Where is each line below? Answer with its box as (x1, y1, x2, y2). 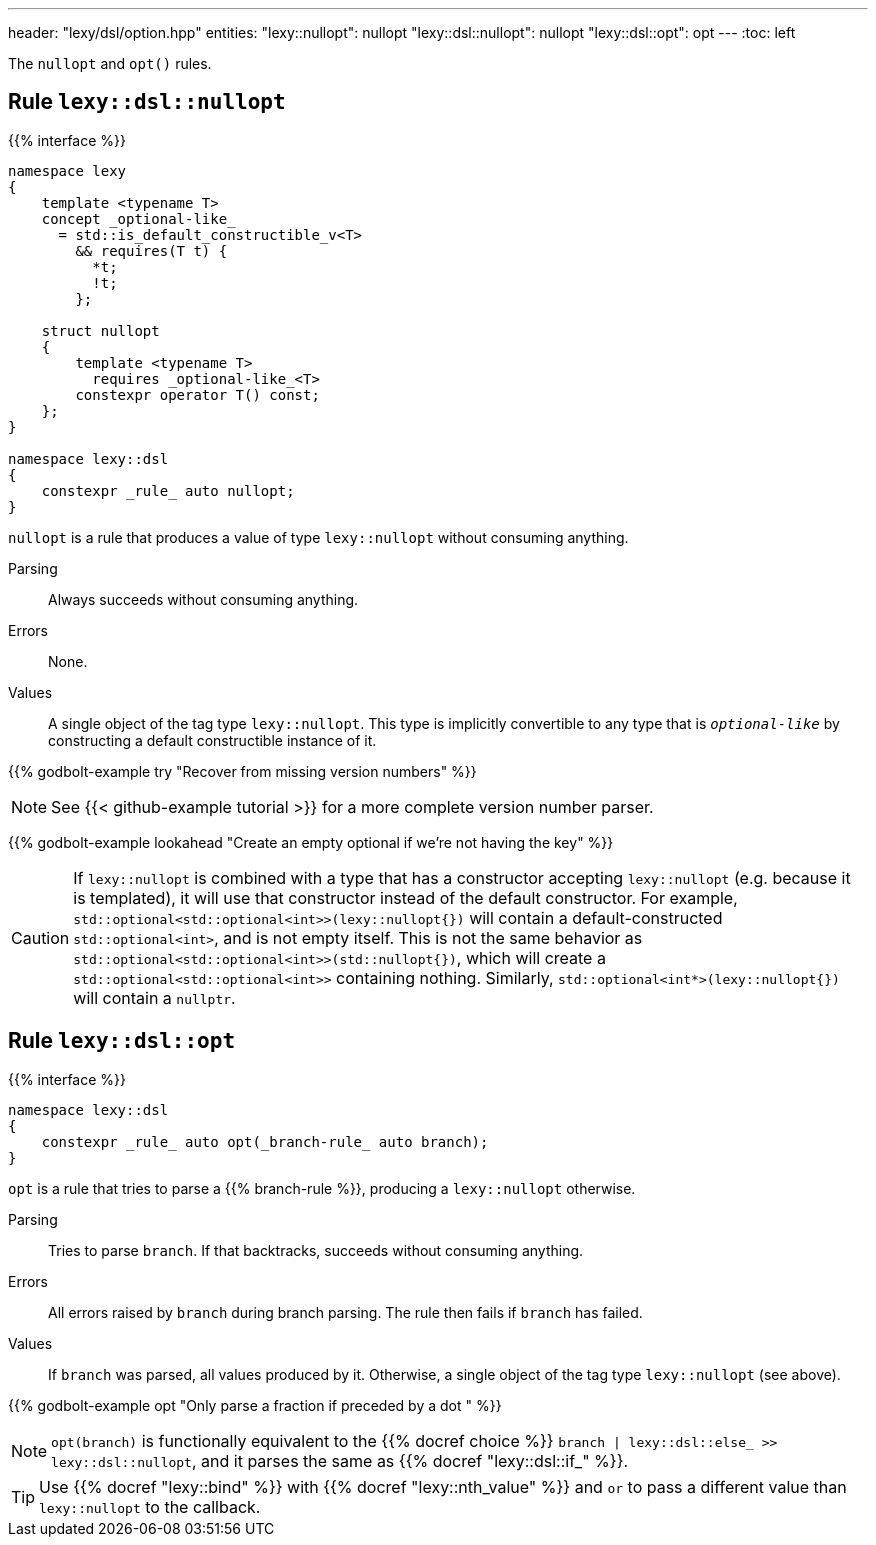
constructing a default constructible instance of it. (48, 731, 377, 749)
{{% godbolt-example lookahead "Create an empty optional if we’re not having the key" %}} (8, 833, 614, 851)
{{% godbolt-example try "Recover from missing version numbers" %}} (8, 762, 477, 780)
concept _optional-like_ (41, 210, 236, 227)
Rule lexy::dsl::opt (8, 1028, 236, 1054)
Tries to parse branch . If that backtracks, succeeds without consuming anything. (48, 1241, 584, 1259)
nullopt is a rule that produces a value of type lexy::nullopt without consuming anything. (8, 528, 629, 546)
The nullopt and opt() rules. (8, 55, 212, 72)
